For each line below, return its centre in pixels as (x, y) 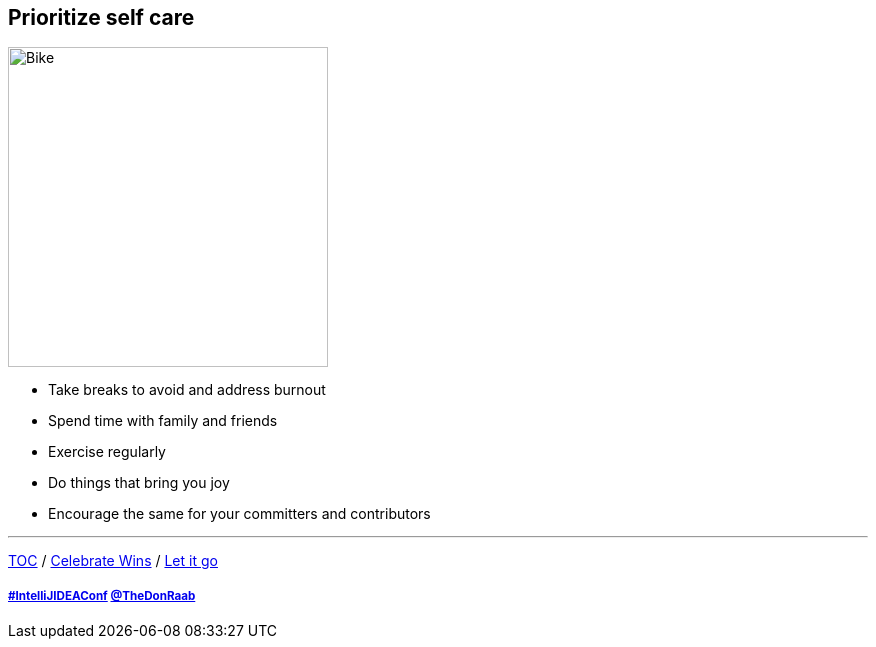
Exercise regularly (107, 452)
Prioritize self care (101, 17)
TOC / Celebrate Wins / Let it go (113, 561)
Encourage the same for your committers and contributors (239, 514)
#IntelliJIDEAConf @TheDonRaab (102, 595)
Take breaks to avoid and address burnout (187, 390)
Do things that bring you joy (139, 483)
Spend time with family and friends (163, 421)
